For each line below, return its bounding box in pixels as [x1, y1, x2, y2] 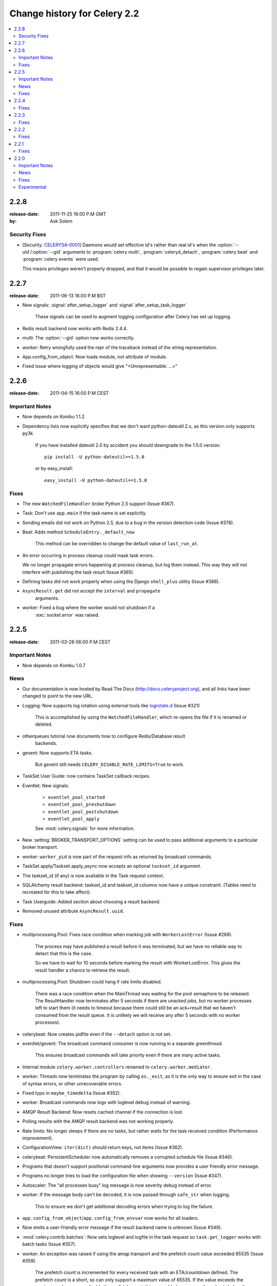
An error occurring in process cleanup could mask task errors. [22, 552, 154, 558]
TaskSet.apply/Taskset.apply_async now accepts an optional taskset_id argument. [22, 863, 202, 869]
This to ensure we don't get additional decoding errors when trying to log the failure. [35, 1203, 214, 1209]
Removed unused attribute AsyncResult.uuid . [22, 908, 124, 914]
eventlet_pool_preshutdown [48, 801, 116, 808]
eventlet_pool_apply [48, 816, 100, 822]
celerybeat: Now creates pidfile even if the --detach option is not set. [22, 1031, 172, 1037]
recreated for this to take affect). [22, 889, 91, 895]
